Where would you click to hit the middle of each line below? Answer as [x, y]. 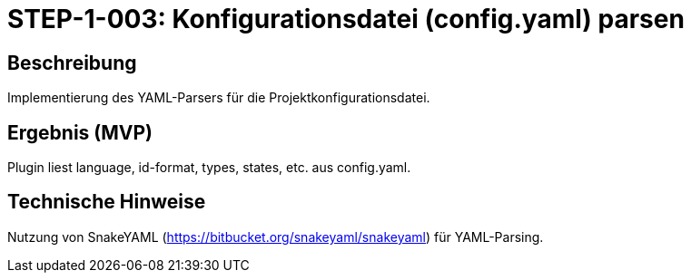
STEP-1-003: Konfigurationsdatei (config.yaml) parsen [346, 19]
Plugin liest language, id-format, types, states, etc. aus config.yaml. [209, 168]
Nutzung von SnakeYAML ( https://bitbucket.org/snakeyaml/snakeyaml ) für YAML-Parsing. [276, 237]
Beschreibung [72, 63]
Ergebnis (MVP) [80, 132]
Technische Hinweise [107, 202]
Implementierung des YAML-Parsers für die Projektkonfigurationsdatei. [219, 98]
